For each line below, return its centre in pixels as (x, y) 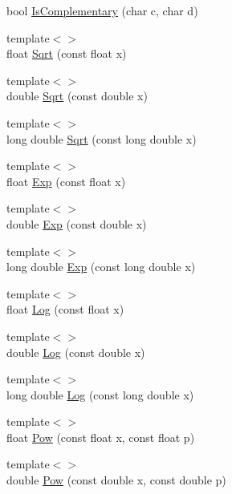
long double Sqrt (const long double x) (102, 138)
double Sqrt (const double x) (77, 96)
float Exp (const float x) (66, 181)
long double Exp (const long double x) (101, 267)
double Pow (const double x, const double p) (116, 480)
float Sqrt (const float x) (67, 53)
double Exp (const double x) (77, 223)
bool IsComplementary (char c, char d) (102, 10)
